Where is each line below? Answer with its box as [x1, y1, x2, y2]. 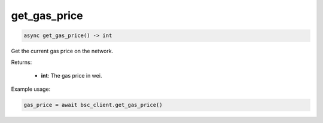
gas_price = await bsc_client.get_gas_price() [23, 102, 163, 109]
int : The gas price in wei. [41, 72, 102, 79]
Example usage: [11, 85, 51, 93]
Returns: [11, 59, 32, 66]
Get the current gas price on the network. [11, 48, 114, 55]
